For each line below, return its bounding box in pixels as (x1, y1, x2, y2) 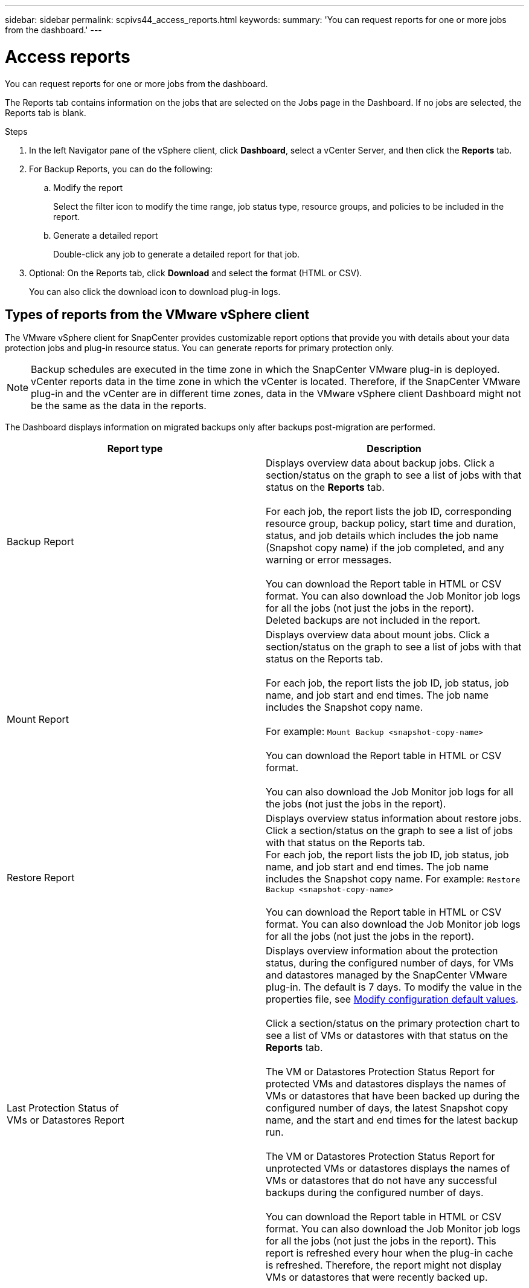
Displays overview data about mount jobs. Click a (266, 629, 490, 641)
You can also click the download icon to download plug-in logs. (29, 286, 281, 297)
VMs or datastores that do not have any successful (266, 1174, 497, 1187)
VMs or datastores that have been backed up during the (266, 1090, 520, 1102)
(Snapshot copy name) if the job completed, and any (266, 542, 504, 554)
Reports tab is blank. (5, 107, 86, 118)
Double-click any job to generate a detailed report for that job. (53, 248, 300, 259)
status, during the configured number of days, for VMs (266, 957, 514, 969)
